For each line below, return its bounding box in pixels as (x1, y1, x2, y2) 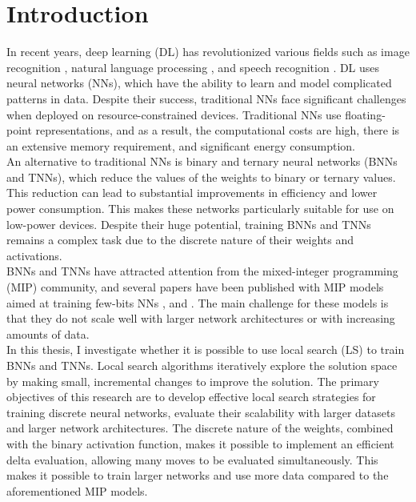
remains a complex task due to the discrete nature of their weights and (6, 231, 354, 248)
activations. (6, 247, 62, 263)
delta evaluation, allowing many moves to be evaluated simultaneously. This (6, 451, 378, 468)
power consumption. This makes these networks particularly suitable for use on (6, 200, 394, 217)
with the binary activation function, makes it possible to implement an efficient (6, 435, 394, 452)
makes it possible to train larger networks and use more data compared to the (6, 467, 389, 484)
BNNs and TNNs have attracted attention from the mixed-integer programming (6, 263, 398, 279)
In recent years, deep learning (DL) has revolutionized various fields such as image (6, 43, 410, 60)
